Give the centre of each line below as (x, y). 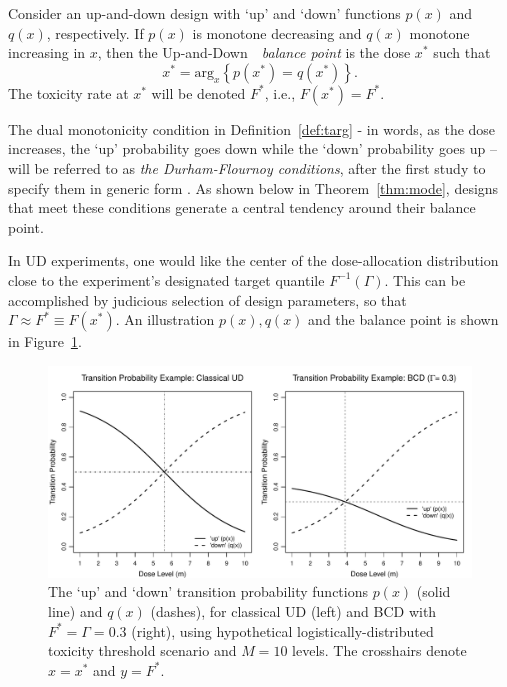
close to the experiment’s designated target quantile (166, 279)
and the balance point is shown (403, 319)
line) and (75, 610)
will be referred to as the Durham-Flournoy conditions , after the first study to (247, 167)
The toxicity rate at (68, 92)
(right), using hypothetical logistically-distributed (282, 630)
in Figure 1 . (45, 341)
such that (462, 52)
